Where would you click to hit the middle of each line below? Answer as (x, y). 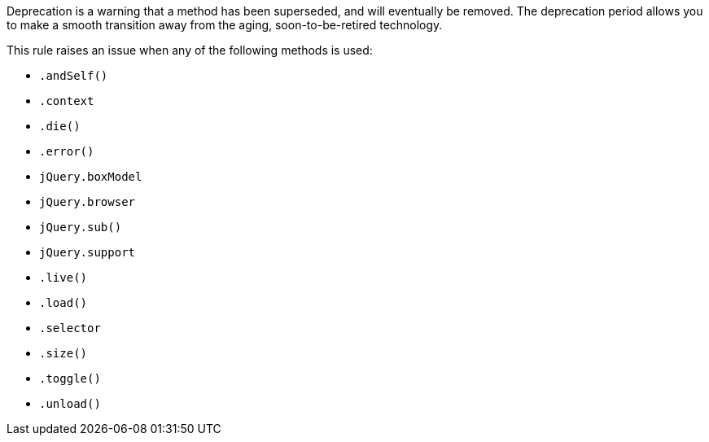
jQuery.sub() (81, 227)
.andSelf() (74, 76)
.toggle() (70, 379)
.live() (63, 278)
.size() (63, 353)
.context (67, 101)
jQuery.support (88, 252)
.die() (60, 126)
